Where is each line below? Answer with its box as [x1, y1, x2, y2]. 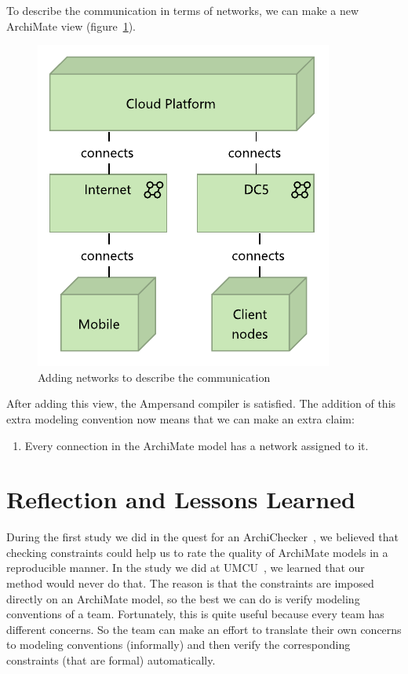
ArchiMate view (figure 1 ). [6, 17, 136, 34]
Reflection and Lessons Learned [6, 483, 355, 515]
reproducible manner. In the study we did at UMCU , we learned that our [6, 559, 365, 576]
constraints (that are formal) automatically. [6, 652, 216, 669]
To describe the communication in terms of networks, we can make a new [6, 2, 359, 18]
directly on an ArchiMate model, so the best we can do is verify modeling [6, 590, 360, 606]
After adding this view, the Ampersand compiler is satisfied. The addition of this [6, 395, 396, 412]
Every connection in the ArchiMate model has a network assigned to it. [24, 437, 369, 453]
